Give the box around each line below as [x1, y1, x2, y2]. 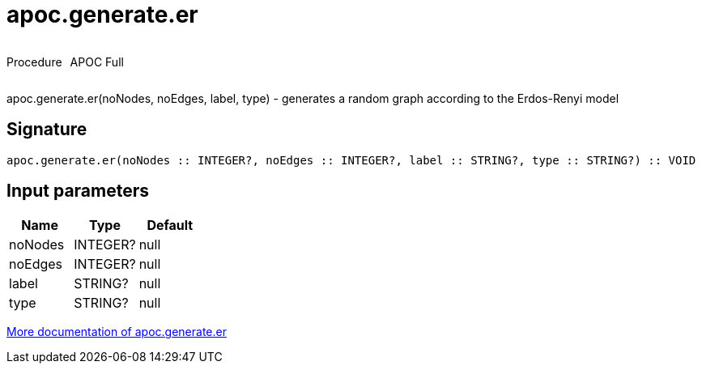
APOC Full [70, 54, 124, 69]
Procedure [6, 54, 62, 69]
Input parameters [6, 181, 150, 202]
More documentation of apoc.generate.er [6, 325, 227, 339]
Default [147, 217, 194, 234]
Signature [6, 119, 87, 140]
